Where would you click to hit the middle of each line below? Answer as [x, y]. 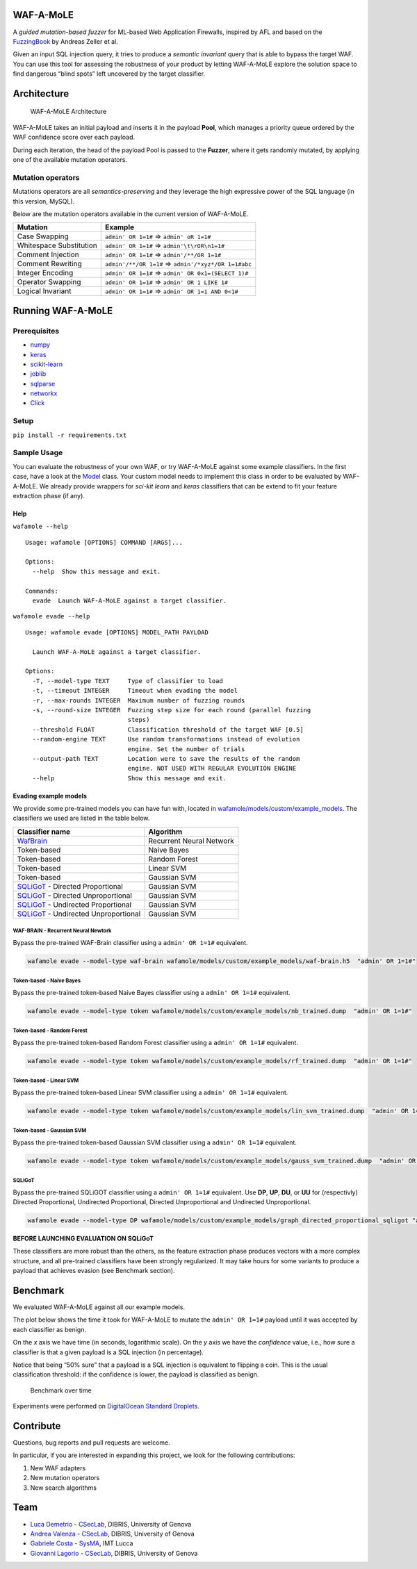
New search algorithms [64, 1488]
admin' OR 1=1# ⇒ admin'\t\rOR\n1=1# [165, 245]
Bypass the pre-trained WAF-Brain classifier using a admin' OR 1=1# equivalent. [130, 942]
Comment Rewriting [50, 264]
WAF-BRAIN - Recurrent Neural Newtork [62, 931]
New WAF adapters [58, 1468]
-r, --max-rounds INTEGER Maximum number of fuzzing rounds [139, 700]
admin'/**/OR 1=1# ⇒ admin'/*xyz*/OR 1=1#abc [179, 264]
